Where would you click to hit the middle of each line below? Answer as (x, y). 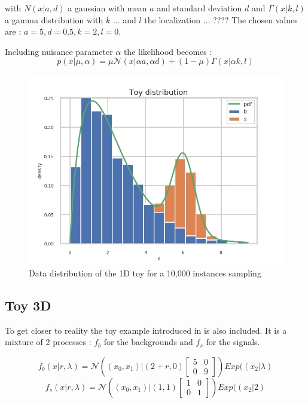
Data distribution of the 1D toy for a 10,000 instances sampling (145, 273)
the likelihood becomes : (168, 51)
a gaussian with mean (107, 8)
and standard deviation (199, 8)
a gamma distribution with (54, 19)
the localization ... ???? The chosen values (221, 19)
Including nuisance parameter (59, 51)
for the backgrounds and (148, 342)
